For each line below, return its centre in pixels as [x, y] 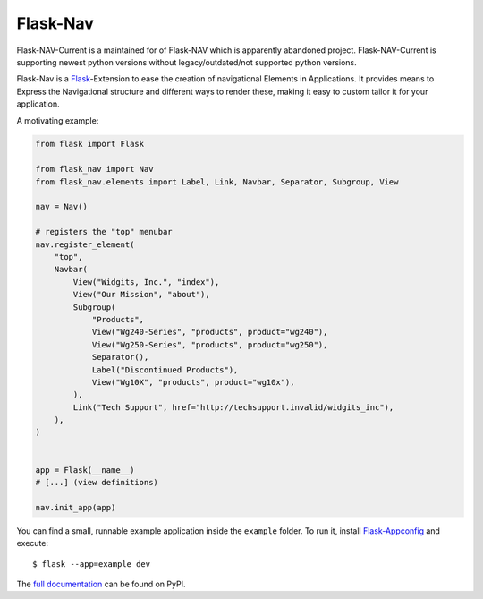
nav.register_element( [85, 244]
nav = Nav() [62, 207]
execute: [33, 543]
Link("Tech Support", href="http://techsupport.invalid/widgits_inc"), [233, 407]
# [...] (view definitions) [97, 483]
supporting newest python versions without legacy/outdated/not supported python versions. [186, 62]
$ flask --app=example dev [92, 564]
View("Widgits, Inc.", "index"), [146, 282]
